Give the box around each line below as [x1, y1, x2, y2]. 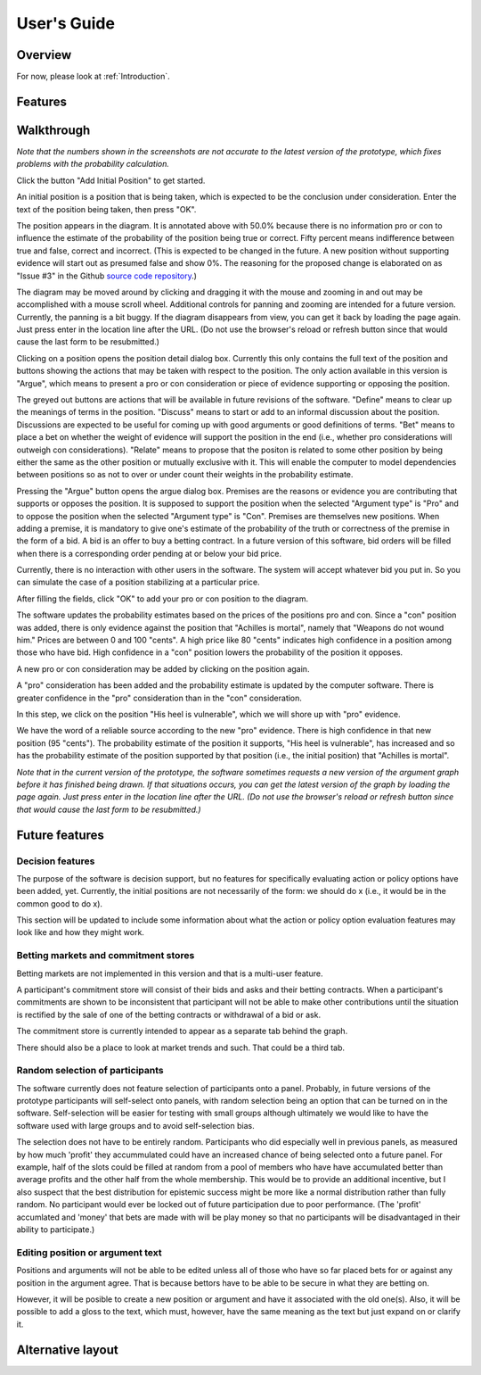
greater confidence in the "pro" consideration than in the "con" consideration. [16, 692, 303, 703]
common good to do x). [16, 898, 102, 909]
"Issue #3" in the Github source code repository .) [16, 270, 198, 281]
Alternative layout [16, 1342, 119, 1357]
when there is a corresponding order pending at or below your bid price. [16, 548, 282, 559]
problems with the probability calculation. [16, 159, 169, 170]
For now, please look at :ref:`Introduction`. [16, 71, 170, 82]
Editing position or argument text [16, 1246, 162, 1258]
